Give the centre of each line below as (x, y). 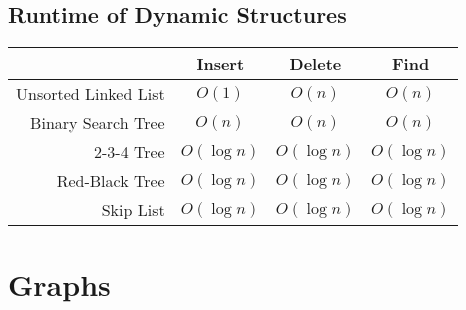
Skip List (133, 210)
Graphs (59, 284)
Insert (220, 64)
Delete (315, 64)
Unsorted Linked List (90, 94)
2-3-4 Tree (129, 152)
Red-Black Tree (110, 181)
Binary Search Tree (97, 123)
